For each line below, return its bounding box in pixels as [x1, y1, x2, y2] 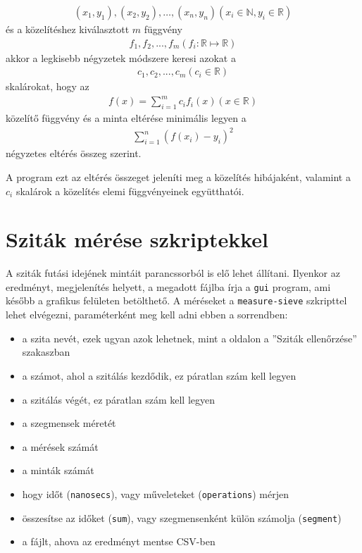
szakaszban [22, 344, 70, 359]
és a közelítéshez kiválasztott [6, 22, 130, 37]
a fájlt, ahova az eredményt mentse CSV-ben [22, 534, 216, 549]
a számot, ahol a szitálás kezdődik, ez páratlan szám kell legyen [22, 368, 297, 383]
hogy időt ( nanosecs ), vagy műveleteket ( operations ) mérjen [22, 486, 289, 501]
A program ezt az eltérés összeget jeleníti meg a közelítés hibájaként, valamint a [6, 169, 351, 184]
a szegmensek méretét [22, 416, 116, 430]
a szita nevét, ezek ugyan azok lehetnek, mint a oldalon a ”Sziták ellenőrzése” [22, 330, 357, 345]
